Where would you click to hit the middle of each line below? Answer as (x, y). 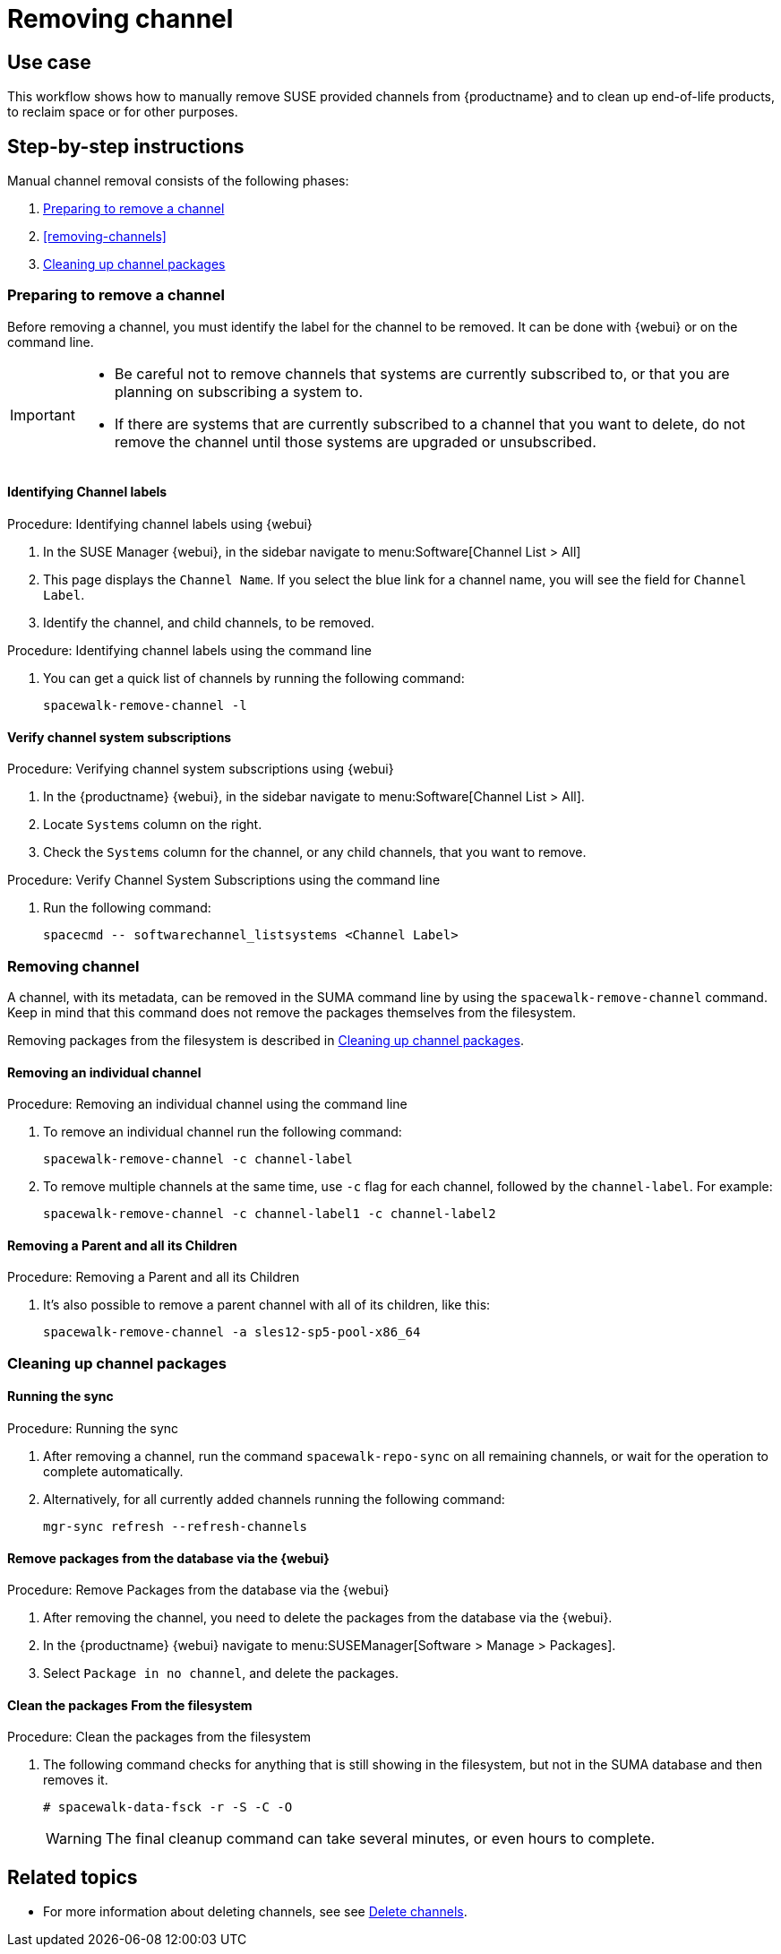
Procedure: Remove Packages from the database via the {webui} (198, 1590)
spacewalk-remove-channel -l (145, 705)
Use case (49, 62)
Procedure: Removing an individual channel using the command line (207, 1104)
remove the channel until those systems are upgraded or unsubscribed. (355, 441)
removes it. (76, 1780)
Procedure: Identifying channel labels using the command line (189, 650)
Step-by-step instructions (126, 146)
